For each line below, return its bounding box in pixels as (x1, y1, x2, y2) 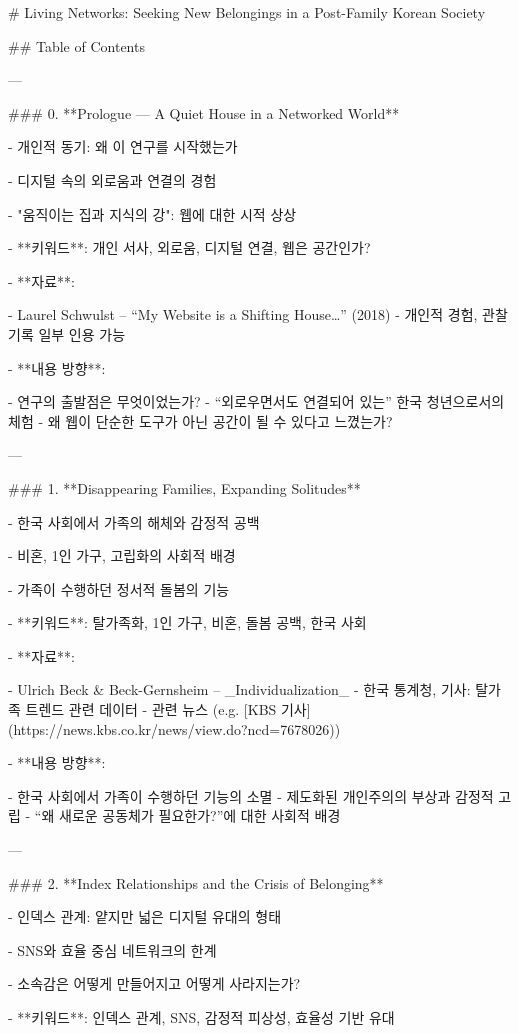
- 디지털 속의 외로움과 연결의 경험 (8, 169, 217, 190)
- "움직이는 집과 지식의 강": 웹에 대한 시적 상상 (8, 203, 297, 224)
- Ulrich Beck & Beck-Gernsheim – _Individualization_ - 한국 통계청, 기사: (8, 679, 471, 700)
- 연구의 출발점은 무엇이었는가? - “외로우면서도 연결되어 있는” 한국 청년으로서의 (8, 391, 505, 412)
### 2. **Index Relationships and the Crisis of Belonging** (8, 872, 384, 893)
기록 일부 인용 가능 (8, 323, 126, 344)
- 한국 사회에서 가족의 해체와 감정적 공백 (8, 511, 260, 532)
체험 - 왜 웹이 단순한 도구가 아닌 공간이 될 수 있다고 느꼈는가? (8, 410, 393, 431)
